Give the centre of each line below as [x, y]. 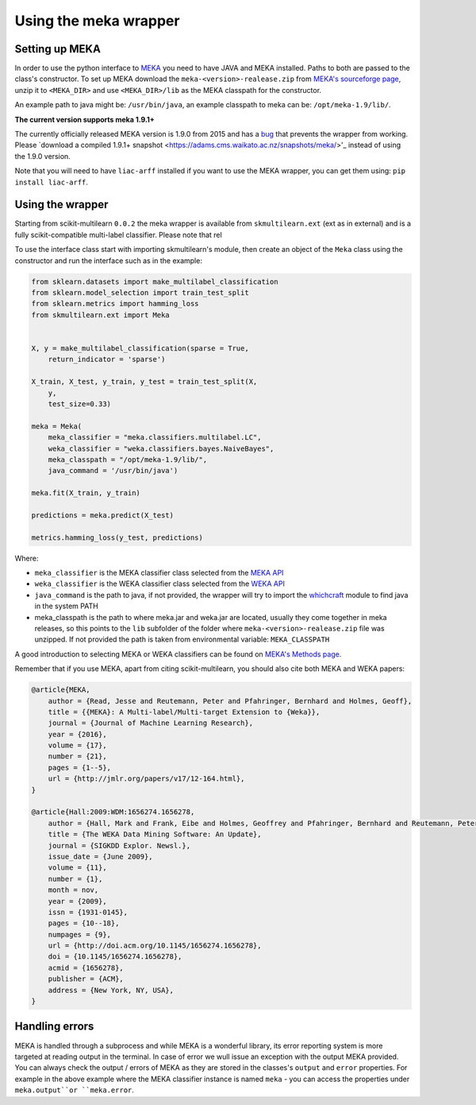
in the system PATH [66, 606]
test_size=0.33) [79, 404]
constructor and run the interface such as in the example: [108, 260]
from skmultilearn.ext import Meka [100, 315]
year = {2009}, [77, 901]
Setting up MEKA [58, 49]
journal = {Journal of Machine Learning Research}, [151, 723]
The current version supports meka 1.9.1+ [84, 119]
